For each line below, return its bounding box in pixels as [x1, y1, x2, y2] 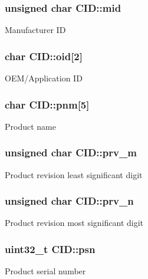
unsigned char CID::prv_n [5, 193, 134, 208]
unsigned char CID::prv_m [5, 145, 137, 160]
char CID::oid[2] [5, 48, 83, 63]
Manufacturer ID [5, 24, 66, 36]
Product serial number [5, 265, 86, 277]
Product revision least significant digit [5, 168, 143, 180]
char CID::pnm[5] [5, 97, 90, 111]
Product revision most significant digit [5, 216, 144, 229]
